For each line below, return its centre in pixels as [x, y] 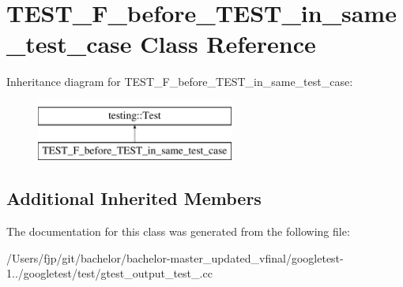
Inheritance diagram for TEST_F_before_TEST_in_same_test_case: [180, 82]
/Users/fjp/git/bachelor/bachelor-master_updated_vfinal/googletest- [175, 257]
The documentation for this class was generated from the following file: [178, 231]
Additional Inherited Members [134, 198]
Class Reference [228, 44]
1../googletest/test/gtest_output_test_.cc [109, 273]
